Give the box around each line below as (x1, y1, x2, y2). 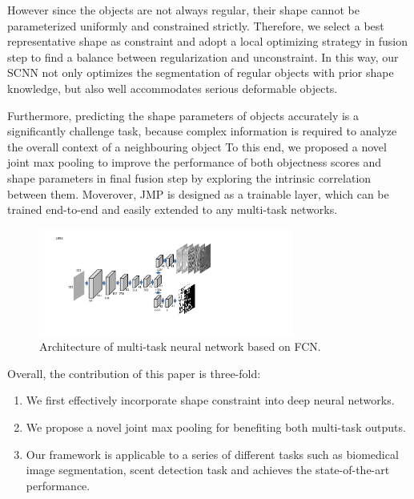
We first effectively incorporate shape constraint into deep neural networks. (26, 392, 395, 408)
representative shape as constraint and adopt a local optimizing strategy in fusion (7, 33, 408, 50)
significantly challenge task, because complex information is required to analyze (7, 123, 397, 139)
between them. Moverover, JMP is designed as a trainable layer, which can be (7, 185, 389, 202)
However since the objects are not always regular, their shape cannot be (7, 2, 360, 18)
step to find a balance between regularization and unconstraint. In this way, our (7, 48, 399, 65)
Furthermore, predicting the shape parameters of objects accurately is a (7, 107, 360, 123)
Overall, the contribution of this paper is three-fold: (7, 364, 261, 381)
